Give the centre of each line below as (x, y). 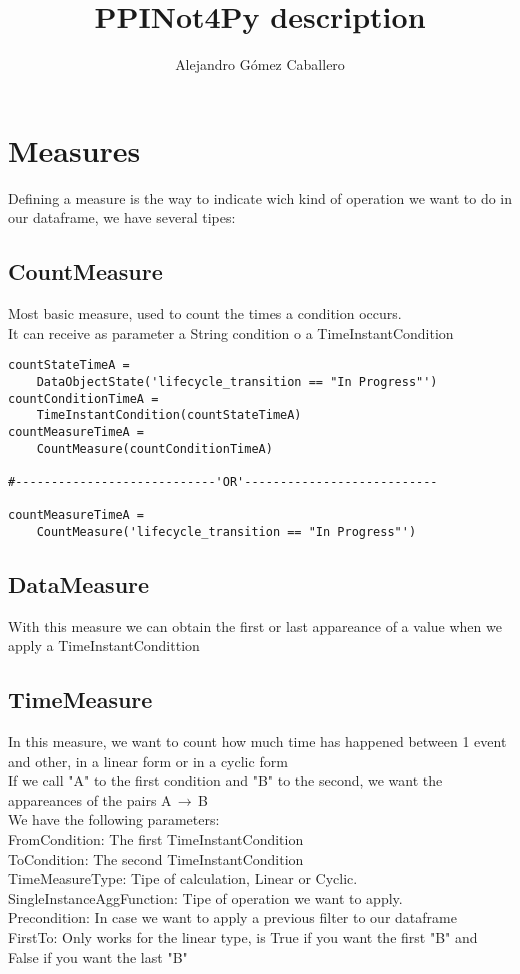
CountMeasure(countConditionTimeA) (154, 448)
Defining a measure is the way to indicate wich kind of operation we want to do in (260, 197)
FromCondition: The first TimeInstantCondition (156, 839)
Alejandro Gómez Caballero (260, 64)
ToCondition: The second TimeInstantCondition (156, 858)
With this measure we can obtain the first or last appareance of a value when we (255, 625)
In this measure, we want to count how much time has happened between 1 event (257, 741)
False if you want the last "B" (98, 956)
